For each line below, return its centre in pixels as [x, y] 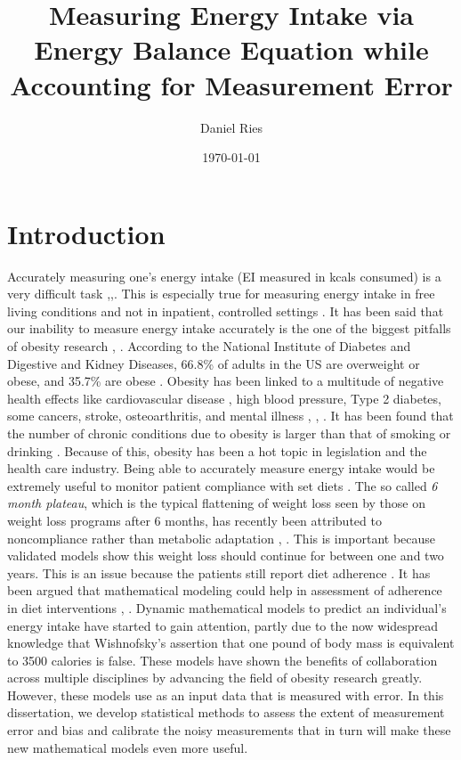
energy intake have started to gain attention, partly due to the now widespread [223, 625]
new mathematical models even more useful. [128, 747]
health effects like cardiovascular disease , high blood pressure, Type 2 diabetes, [224, 398]
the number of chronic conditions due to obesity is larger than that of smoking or [229, 433]
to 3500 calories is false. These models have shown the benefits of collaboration [222, 660]
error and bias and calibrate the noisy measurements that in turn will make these [229, 730]
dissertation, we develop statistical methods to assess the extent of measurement [226, 712]
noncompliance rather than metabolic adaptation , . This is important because [222, 538]
